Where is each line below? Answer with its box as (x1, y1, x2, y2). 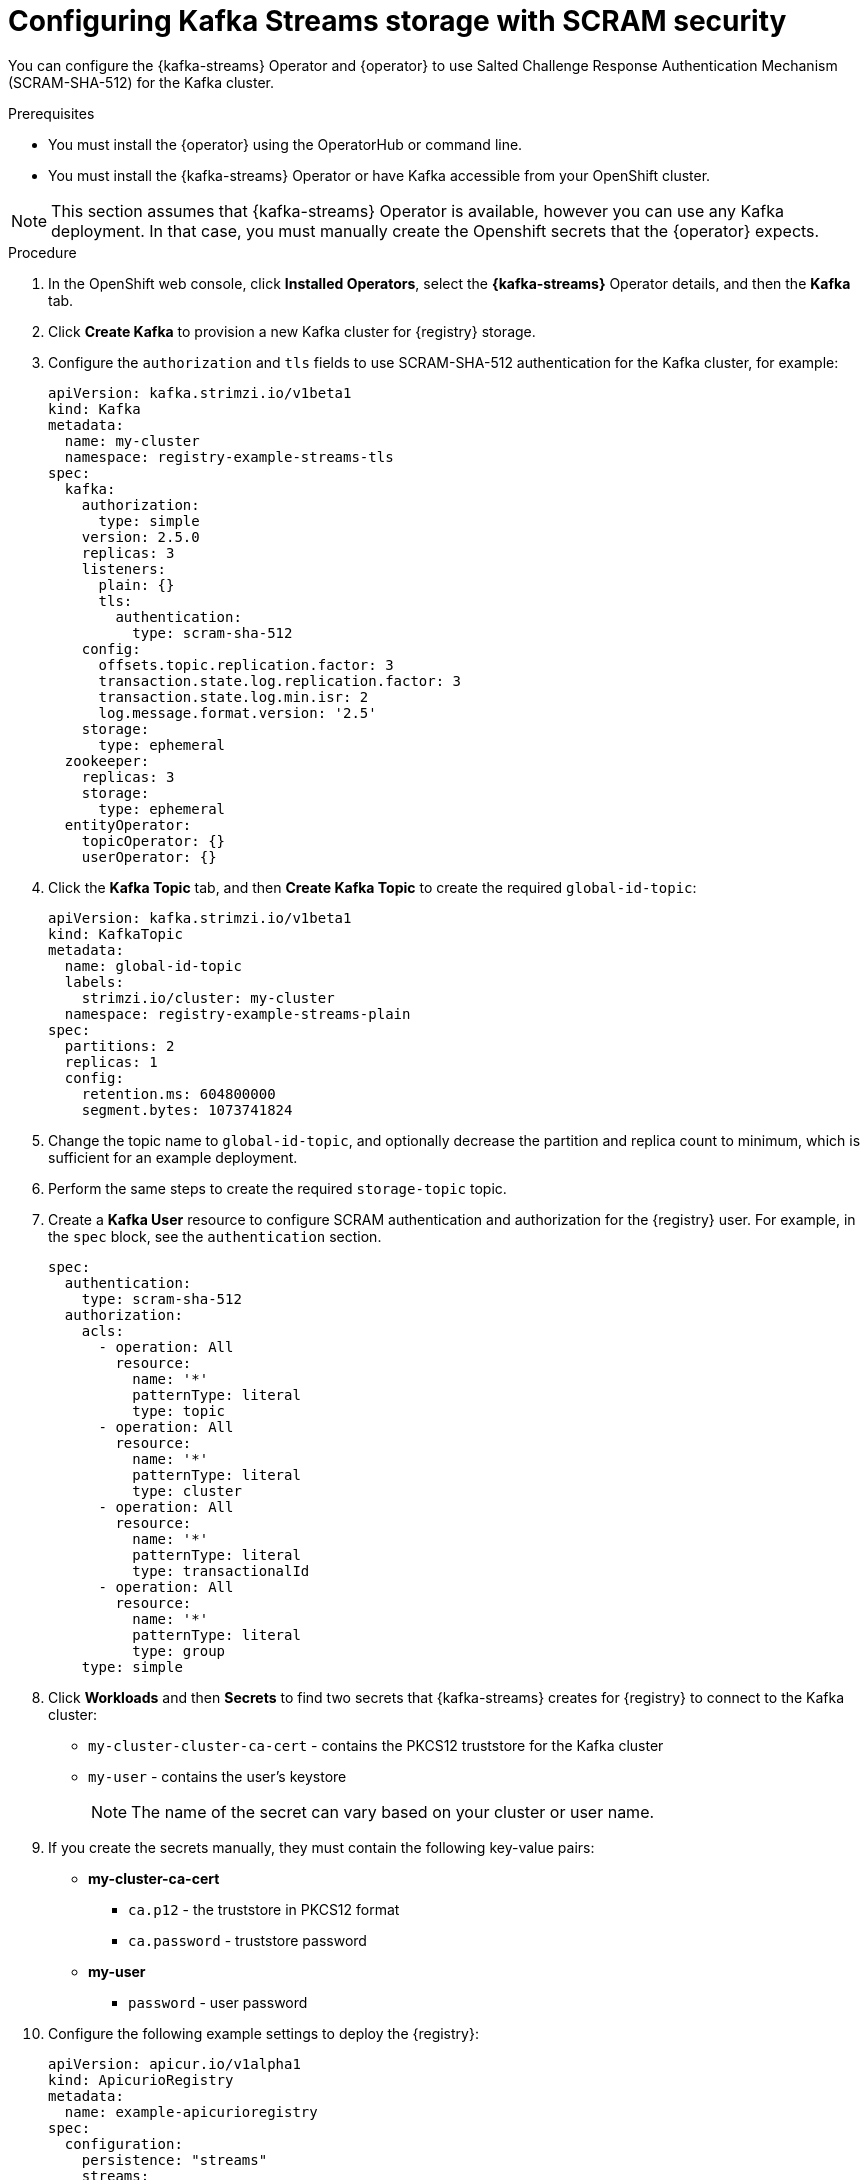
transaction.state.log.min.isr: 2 (98, 688, 369, 705)
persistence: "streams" (81, 2151, 268, 2168)
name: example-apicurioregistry (64, 2103, 318, 2120)
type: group (132, 1642, 226, 1659)
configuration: (64, 2135, 183, 2152)
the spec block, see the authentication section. (48, 1227, 382, 1245)
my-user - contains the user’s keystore (88, 1767, 347, 1785)
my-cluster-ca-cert (88, 1869, 220, 1887)
